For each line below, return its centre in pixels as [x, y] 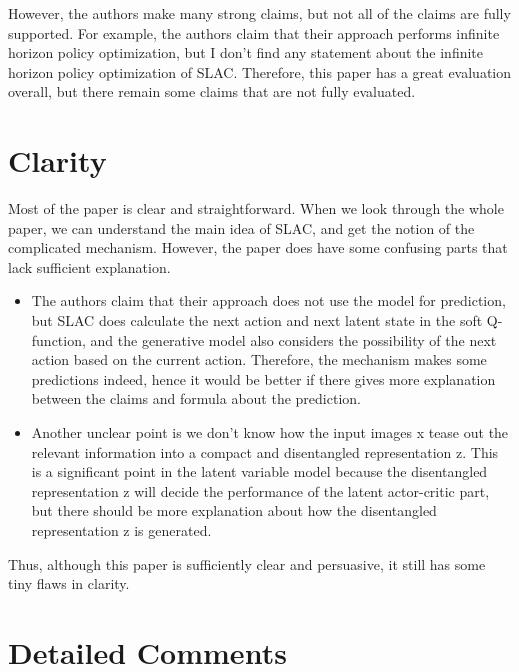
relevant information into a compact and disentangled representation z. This [265, 451]
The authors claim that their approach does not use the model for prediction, [268, 300]
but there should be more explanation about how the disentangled [234, 510]
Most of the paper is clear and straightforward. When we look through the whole [256, 208]
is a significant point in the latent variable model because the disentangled [259, 471]
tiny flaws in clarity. [69, 583]
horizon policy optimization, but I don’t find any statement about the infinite [246, 52]
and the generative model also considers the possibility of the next [293, 339]
